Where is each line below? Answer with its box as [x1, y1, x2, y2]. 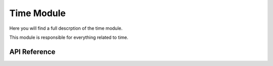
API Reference [9, 47, 56, 56]
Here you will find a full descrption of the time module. [9, 25, 123, 31]
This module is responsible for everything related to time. [9, 34, 128, 40]
